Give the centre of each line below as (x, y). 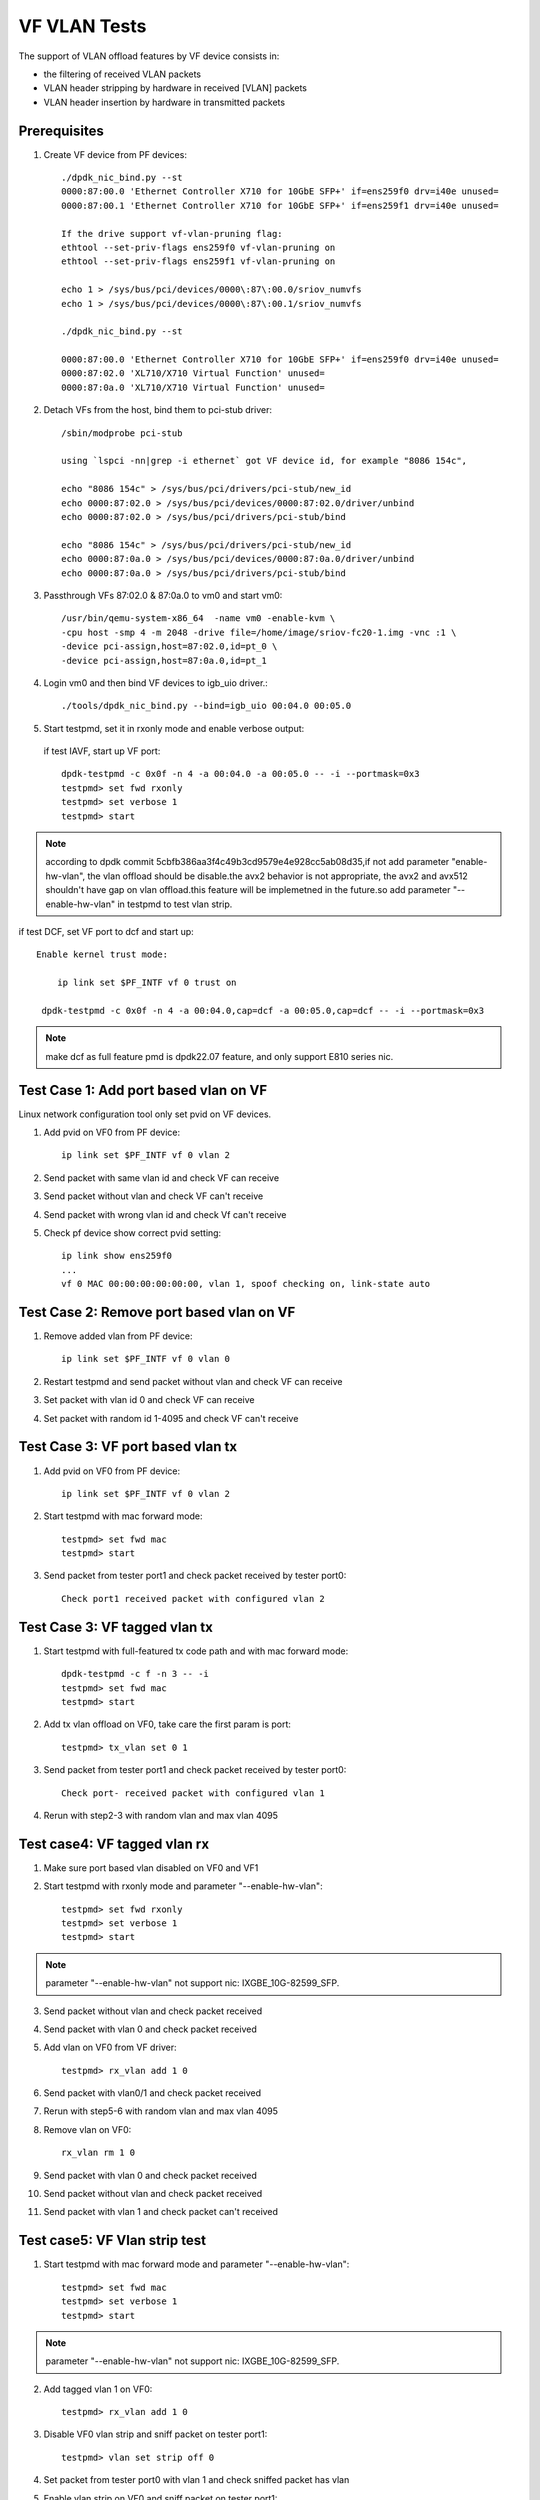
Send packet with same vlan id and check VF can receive (161, 1177)
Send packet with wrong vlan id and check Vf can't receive (165, 1214)
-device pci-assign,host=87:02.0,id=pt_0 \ (169, 646)
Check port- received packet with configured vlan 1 (193, 1793)
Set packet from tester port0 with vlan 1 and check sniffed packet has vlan (196, 2480)
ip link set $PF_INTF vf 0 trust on (146, 983)
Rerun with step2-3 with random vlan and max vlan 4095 (161, 1815)
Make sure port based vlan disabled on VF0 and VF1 (151, 1867)
